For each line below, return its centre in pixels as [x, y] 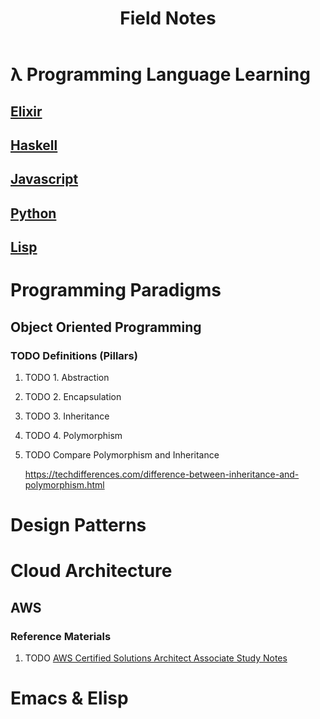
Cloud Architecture [91, 571]
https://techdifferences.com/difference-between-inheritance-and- [162, 474]
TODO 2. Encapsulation [73, 397]
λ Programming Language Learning [160, 74]
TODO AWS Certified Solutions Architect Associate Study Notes [156, 658]
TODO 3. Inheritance [67, 416]
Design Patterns [78, 525]
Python [33, 213]
